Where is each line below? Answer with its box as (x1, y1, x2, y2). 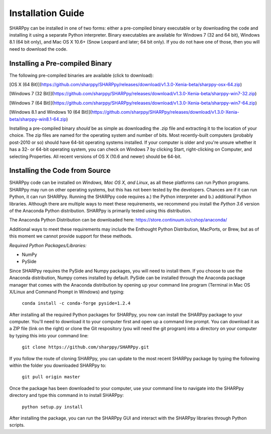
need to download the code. (9, 46, 68, 52)
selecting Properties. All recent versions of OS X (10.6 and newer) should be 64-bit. (9, 153, 182, 159)
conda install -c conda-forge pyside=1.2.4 (22, 301, 130, 306)
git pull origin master (22, 374, 80, 380)
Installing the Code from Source (9, 166, 111, 175)
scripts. (9, 422, 25, 428)
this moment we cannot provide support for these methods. (9, 233, 132, 239)
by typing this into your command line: (9, 332, 89, 338)
